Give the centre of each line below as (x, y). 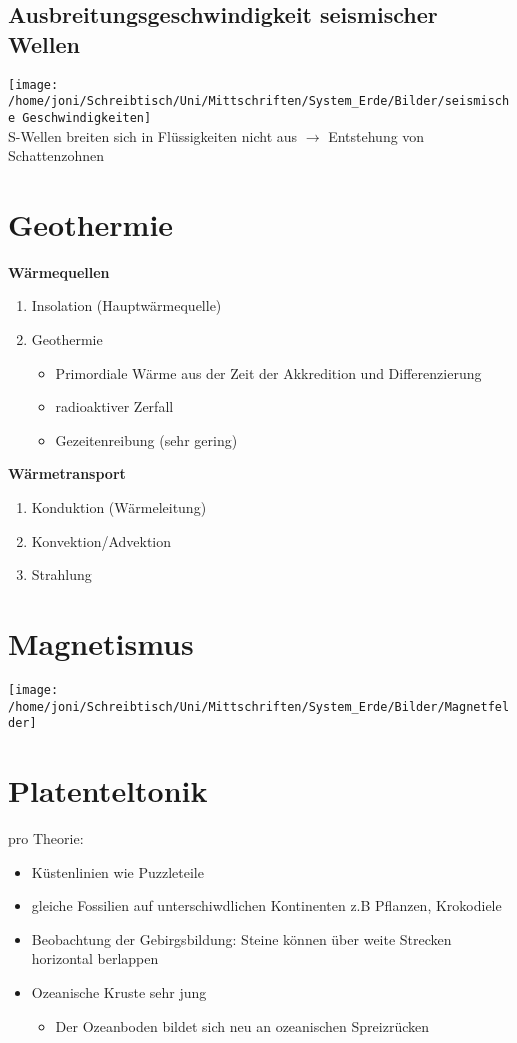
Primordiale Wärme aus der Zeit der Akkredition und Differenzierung (268, 372)
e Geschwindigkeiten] (80, 117)
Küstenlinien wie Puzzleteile (117, 871)
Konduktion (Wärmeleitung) (119, 507)
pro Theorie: (46, 838)
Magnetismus (101, 643)
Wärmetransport (67, 473)
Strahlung (61, 574)
